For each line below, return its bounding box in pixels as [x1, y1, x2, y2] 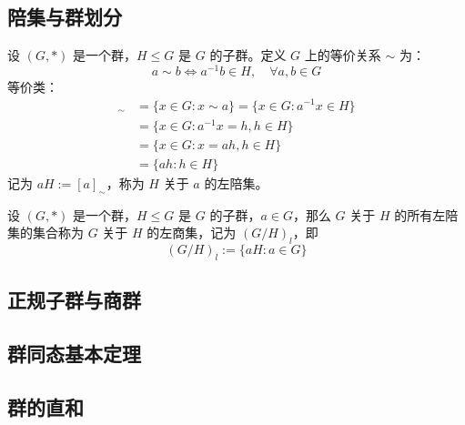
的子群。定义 [209, 46, 287, 65]
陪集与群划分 [7, 3, 122, 31]
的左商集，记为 [147, 223, 237, 242]
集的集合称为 [7, 223, 84, 242]
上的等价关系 [304, 46, 381, 65]
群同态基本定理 [7, 339, 141, 367]
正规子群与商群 [7, 286, 141, 314]
